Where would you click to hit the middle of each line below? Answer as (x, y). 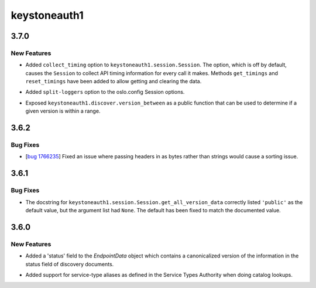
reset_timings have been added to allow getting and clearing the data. (114, 82)
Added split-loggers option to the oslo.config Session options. (105, 92)
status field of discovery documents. (70, 264)
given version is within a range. (63, 111)
